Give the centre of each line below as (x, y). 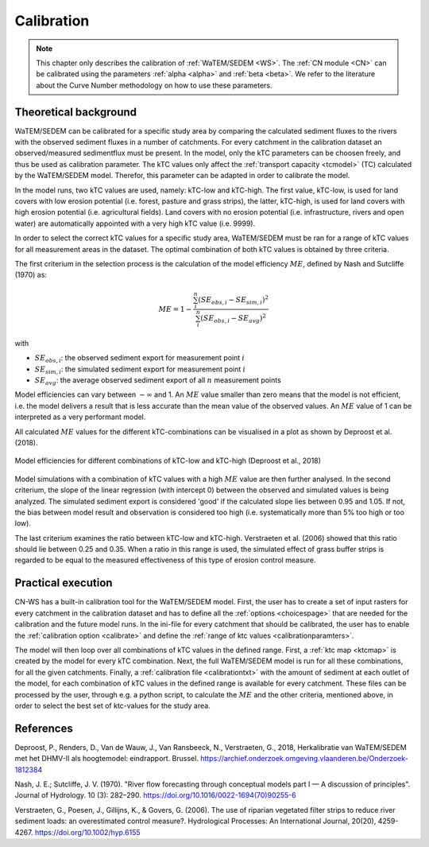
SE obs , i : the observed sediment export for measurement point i (140, 359)
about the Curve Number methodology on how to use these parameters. (155, 85)
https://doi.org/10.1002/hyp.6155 (87, 832)
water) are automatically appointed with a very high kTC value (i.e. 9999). (135, 223)
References (44, 728)
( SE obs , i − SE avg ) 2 (233, 319)
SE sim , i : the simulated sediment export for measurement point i (140, 370)
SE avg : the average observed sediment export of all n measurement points (158, 381)
